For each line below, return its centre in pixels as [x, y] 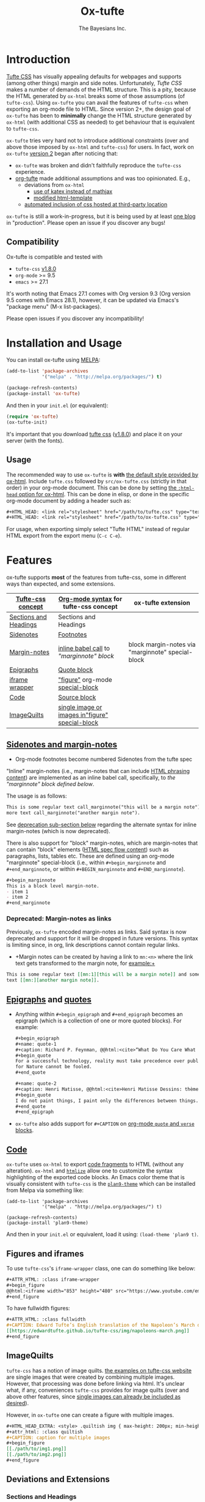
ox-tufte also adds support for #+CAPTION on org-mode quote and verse [105, 1124]
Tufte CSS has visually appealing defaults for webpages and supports [94, 76]
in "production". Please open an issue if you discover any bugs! [86, 222]
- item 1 [17, 892]
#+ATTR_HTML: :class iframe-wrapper [53, 1279]
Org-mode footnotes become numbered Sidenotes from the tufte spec [104, 759]
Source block [77, 698]
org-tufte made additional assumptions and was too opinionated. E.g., [103, 178]
